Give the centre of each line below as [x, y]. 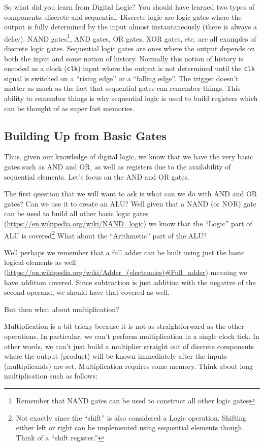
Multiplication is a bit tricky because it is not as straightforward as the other [124, 326]
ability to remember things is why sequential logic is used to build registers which [131, 98]
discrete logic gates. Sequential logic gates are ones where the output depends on [129, 48]
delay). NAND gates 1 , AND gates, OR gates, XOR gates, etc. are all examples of [130, 38]
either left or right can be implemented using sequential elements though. [130, 427]
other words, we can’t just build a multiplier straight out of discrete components [129, 346]
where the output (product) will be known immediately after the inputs [115, 356]
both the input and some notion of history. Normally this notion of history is [124, 58]
